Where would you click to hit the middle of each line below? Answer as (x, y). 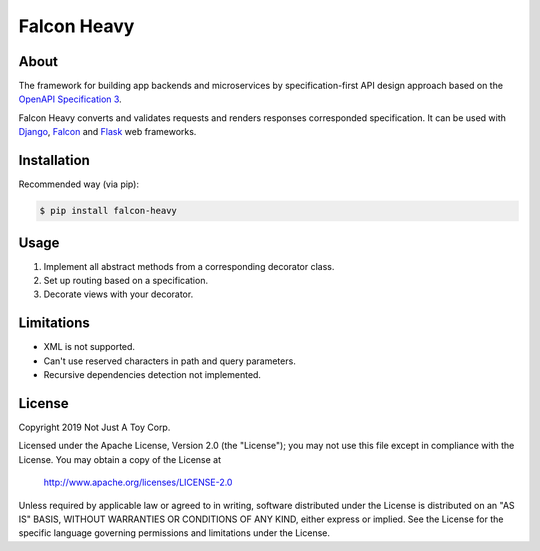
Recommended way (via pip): (79, 184)
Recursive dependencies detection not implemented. (152, 375)
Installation (54, 160)
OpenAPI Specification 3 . (70, 99)
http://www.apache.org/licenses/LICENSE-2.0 (138, 482)
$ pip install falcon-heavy (108, 211)
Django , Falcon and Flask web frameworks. (107, 132)
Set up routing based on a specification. (126, 281)
